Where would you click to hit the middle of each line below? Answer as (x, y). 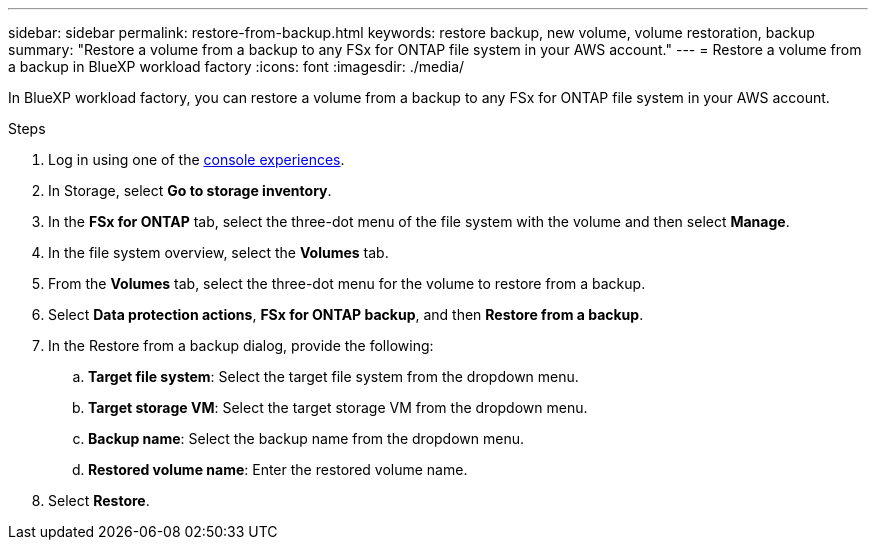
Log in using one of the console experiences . (196, 159)
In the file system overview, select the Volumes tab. (218, 252)
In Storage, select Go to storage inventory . (190, 190)
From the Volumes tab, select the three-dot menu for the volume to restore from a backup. (347, 283)
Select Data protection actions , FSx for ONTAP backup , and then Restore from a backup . (346, 314)
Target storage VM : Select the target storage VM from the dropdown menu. (338, 407)
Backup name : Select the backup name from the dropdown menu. (306, 438)
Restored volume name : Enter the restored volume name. (278, 469)
